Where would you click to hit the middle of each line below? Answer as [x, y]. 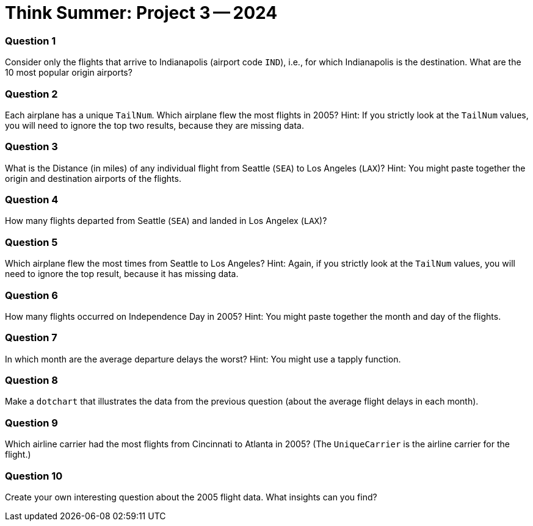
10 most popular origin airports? [69, 73]
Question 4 [32, 200]
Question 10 [34, 476]
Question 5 [31, 242]
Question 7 [31, 338]
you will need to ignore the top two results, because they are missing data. [154, 125]
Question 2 [31, 94]
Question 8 [31, 380]
